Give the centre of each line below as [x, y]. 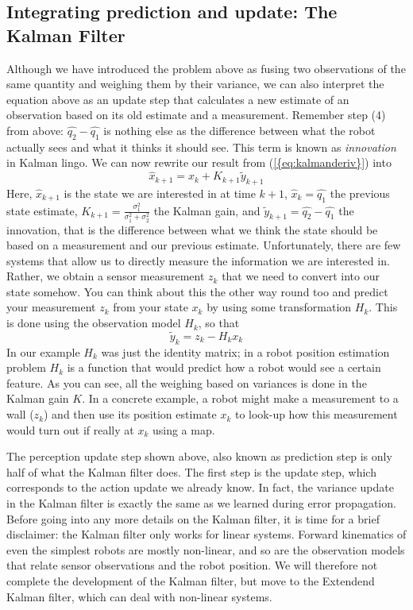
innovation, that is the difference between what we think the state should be [192, 229]
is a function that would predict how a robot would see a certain [224, 367]
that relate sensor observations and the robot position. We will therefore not [192, 565]
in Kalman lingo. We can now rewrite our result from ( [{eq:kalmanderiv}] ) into [199, 162]
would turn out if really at [70, 429]
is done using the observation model [94, 323]
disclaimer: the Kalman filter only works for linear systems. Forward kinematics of [206, 534]
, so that [219, 323]
